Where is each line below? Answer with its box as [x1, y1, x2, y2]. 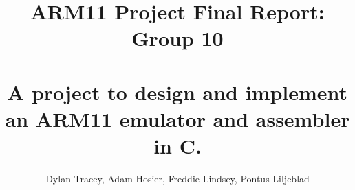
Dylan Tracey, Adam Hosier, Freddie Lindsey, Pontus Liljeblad [45, 171, 310, 186]
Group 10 [131, 24, 224, 52]
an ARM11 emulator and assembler [5, 104, 350, 132]
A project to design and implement [7, 78, 348, 106]
